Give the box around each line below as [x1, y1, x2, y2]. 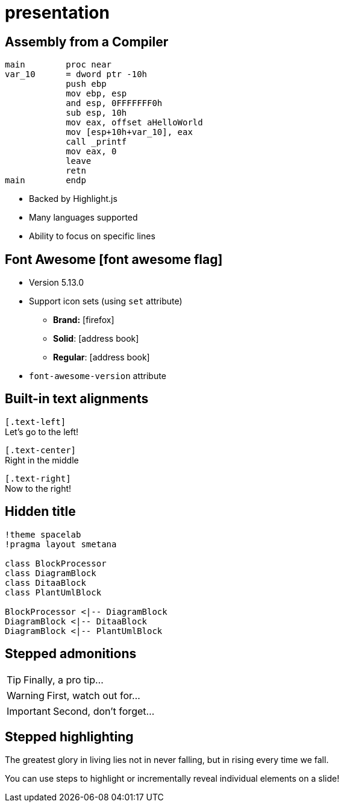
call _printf [66, 137, 127, 147]
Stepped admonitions [5, 646, 137, 662]
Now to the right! [5, 483, 72, 494]
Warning [7, 689, 45, 702]
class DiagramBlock [5, 568, 96, 578]
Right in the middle [5, 454, 79, 465]
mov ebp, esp [66, 89, 127, 99]
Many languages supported [29, 212, 138, 223]
